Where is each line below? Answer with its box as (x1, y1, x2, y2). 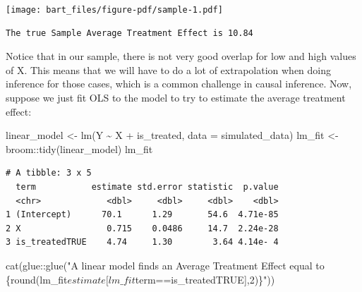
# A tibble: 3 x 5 (6, 168, 92, 178)
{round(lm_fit (6, 272, 68, 286)
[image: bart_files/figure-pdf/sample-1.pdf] (6, 5, 223, 15)
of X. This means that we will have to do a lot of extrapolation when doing (6, 62, 332, 77)
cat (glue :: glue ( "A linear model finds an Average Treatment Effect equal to (6, 257, 325, 272)
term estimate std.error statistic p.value (16, 182, 279, 192)
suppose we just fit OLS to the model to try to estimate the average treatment (6, 90, 346, 105)
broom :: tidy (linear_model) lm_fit (6, 141, 153, 156)
